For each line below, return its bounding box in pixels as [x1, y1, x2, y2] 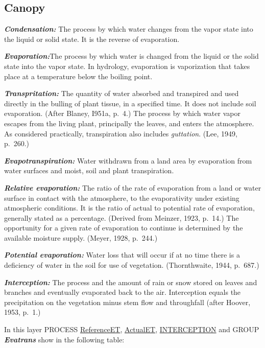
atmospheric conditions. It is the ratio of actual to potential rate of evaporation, [4, 202, 255, 213]
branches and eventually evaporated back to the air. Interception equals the [4, 287, 241, 297]
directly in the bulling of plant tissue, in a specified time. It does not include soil [4, 98, 256, 108]
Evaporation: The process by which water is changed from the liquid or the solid [4, 51, 259, 61]
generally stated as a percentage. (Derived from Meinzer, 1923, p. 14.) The [4, 212, 239, 223]
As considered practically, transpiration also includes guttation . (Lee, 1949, [4, 128, 237, 138]
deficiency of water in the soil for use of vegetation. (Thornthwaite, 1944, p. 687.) [4, 260, 259, 270]
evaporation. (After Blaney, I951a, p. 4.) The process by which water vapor [4, 108, 240, 119]
